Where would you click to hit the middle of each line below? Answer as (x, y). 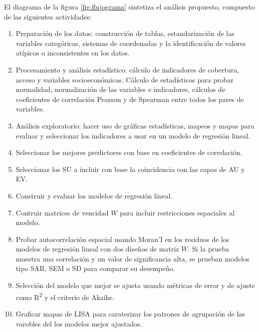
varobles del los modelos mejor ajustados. (79, 323)
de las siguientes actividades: (48, 16)
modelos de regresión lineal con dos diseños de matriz (97, 249)
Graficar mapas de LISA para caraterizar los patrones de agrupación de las (130, 313)
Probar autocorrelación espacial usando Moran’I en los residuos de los (123, 239)
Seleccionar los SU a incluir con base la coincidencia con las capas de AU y (130, 169)
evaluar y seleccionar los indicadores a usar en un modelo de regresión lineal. (133, 135)
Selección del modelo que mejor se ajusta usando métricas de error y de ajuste (135, 285)
